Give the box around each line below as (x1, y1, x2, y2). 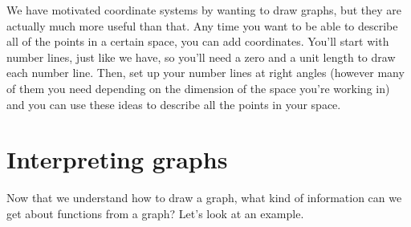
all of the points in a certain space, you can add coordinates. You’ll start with (6, 33, 389, 50)
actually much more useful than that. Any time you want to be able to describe (6, 17, 398, 34)
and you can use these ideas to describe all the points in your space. (6, 95, 341, 112)
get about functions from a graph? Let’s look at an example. (6, 205, 304, 221)
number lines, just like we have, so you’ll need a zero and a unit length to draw (6, 48, 396, 65)
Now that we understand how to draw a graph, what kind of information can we (6, 189, 402, 206)
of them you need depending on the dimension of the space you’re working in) (6, 79, 390, 96)
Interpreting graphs (6, 143, 228, 176)
